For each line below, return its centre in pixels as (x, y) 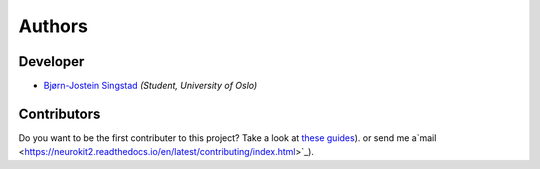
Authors (53, 26)
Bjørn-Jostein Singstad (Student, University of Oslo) (150, 86)
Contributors (59, 113)
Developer (51, 61)
